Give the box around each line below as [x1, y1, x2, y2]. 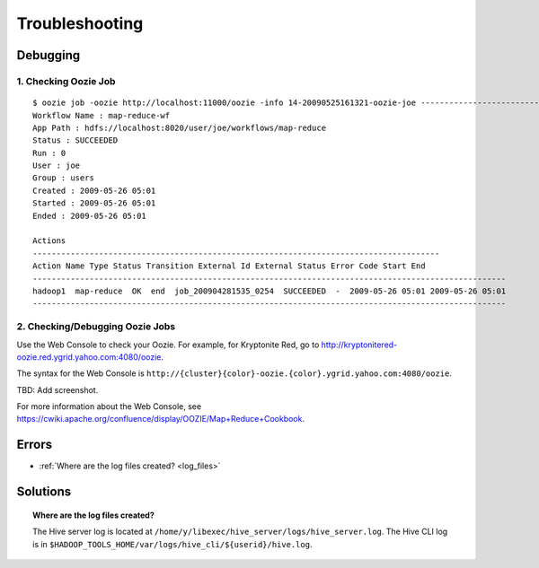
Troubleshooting [16, 13, 144, 33]
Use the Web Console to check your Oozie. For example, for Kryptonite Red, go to [16, 339, 320, 350]
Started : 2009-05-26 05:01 [32, 198, 156, 208]
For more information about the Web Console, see [16, 401, 202, 412]
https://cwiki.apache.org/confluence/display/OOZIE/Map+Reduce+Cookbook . [16, 414, 305, 424]
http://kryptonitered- [321, 339, 398, 350]
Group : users [32, 173, 94, 183]
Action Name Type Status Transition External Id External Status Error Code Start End [32, 261, 426, 271]
